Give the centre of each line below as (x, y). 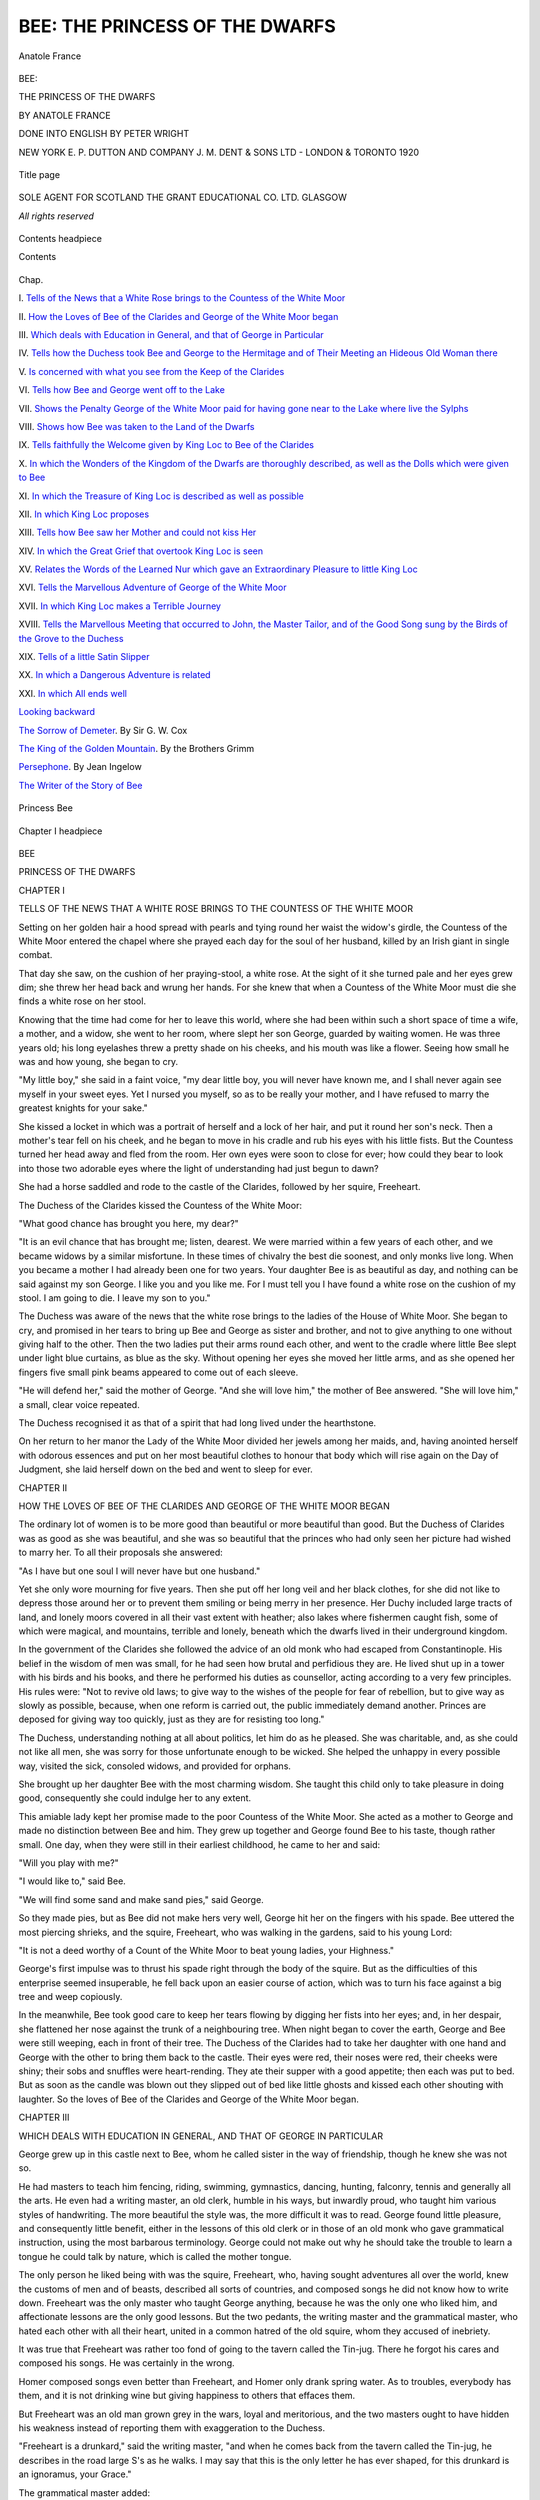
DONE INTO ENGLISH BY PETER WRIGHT (104, 134)
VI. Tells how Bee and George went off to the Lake (121, 390)
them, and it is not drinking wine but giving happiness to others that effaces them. (187, 2396)
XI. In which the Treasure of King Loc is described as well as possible (161, 496)
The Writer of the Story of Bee (80, 785)
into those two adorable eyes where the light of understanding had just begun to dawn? (198, 1168)
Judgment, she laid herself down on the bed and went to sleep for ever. (166, 1469)
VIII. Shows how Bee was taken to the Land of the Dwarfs (136, 426)
